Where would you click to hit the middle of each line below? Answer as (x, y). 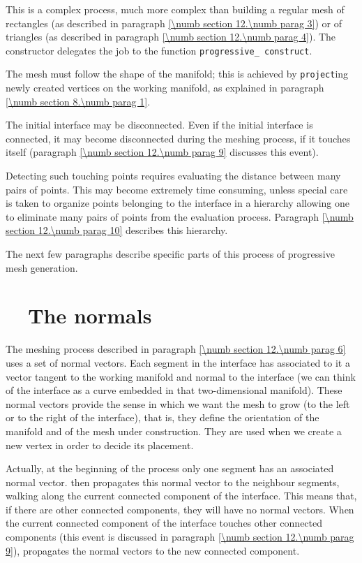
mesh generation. (42, 267)
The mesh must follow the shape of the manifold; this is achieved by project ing (177, 74)
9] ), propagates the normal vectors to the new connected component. (153, 550)
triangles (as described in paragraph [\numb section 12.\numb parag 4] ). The (171, 37)
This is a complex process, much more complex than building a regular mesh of (175, 9)
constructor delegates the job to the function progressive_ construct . (159, 50)
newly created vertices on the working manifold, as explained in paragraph (165, 88)
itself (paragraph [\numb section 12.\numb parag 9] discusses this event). (162, 152)
